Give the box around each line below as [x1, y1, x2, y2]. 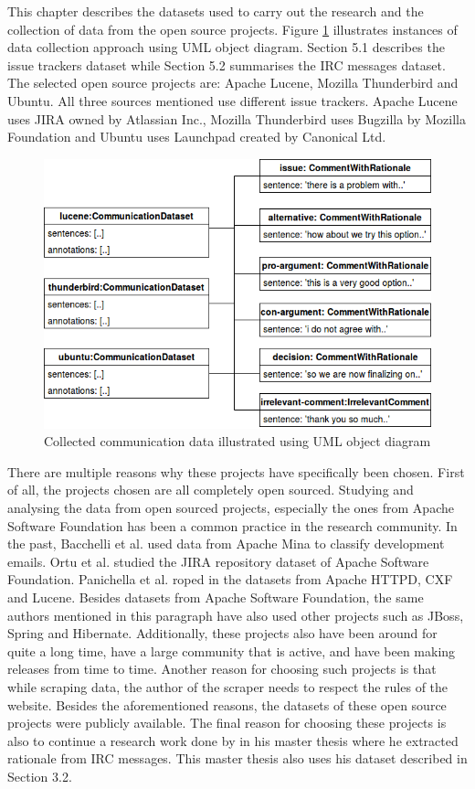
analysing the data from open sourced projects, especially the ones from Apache [7, 498, 454, 517]
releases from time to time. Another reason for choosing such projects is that [7, 659, 437, 678]
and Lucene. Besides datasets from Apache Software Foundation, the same [7, 588, 424, 607]
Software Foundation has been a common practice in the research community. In [7, 516, 458, 535]
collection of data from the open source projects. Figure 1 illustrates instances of [7, 19, 458, 38]
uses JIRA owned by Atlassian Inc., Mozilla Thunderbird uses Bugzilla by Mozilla [7, 109, 467, 128]
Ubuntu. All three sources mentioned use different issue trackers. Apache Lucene [7, 91, 458, 110]
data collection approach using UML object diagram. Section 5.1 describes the [7, 37, 445, 57]
